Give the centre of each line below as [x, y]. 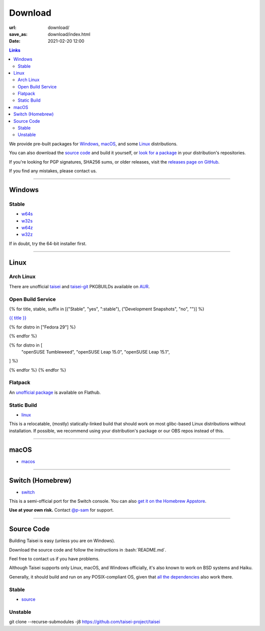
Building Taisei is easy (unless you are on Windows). [62, 541]
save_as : [18, 34]
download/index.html [69, 34]
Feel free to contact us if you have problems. [54, 559]
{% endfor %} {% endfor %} [38, 370]
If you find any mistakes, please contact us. [53, 171]
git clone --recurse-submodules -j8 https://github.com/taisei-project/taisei [85, 622]
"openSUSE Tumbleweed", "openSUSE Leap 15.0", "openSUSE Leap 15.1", [96, 352]
